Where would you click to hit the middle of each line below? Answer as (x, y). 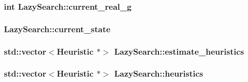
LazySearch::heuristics (159, 73)
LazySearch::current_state (57, 29)
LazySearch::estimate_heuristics (179, 51)
